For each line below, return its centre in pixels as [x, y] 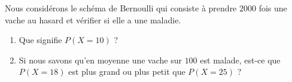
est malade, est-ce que [240, 60]
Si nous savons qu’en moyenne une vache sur [100, 60]
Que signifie [40, 40]
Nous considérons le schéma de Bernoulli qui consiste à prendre [121, 8]
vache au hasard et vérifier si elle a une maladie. [93, 19]
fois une [273, 8]
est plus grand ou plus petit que [127, 72]
